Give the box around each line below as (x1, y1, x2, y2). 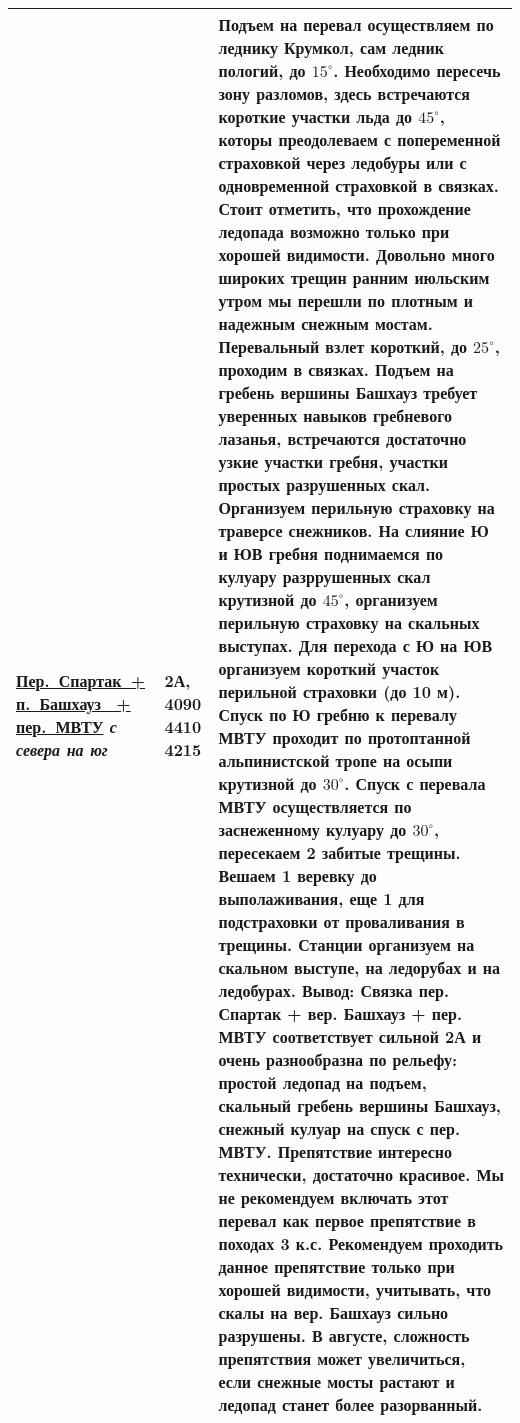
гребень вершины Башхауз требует (218, 381, 478, 404)
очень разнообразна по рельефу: (218, 1048, 458, 1071)
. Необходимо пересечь (333, 59, 501, 82)
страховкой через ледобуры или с (218, 151, 467, 174)
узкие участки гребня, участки (218, 450, 448, 473)
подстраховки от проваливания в (218, 910, 465, 933)
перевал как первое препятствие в (218, 1209, 476, 1232)
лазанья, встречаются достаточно (218, 427, 467, 450)
